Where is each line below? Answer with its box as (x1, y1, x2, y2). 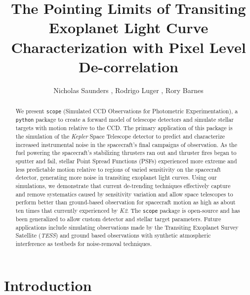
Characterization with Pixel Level (11, 37, 246, 57)
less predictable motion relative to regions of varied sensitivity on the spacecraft (15, 165, 221, 173)
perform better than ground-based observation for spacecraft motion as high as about (15, 198, 236, 206)
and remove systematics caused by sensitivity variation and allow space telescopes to (15, 190, 233, 198)
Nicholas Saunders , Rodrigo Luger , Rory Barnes (53, 85, 204, 95)
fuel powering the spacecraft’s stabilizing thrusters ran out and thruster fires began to (15, 148, 237, 157)
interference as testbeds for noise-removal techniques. (15, 240, 152, 248)
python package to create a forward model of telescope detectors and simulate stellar (15, 115, 234, 124)
